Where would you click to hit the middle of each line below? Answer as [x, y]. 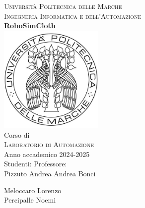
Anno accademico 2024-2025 [47, 154]
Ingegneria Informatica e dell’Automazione [73, 16]
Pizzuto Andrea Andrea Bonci [50, 174]
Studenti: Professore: [36, 164]
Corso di [17, 134]
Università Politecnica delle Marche [63, 6]
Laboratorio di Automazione [49, 144]
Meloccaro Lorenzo [33, 190]
